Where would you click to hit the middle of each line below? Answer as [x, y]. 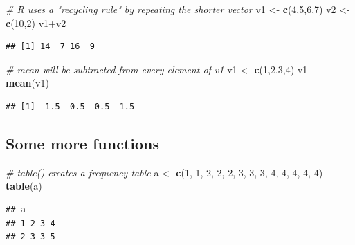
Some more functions [83, 143]
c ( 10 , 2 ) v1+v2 [36, 22]
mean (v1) [27, 83]
